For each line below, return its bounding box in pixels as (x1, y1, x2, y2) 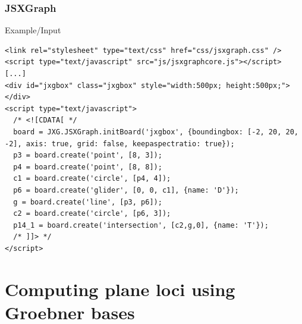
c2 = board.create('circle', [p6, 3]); (13, 209, 171, 218)
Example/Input (5, 24, 61, 36)
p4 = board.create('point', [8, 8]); (13, 162, 162, 171)
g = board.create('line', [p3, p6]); (13, 197, 162, 206)
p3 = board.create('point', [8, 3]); (13, 151, 162, 160)
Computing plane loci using (5, 276, 235, 301)
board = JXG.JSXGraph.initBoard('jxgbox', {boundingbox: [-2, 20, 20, (13, 127, 298, 136)
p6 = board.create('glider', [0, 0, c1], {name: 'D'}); (13, 185, 239, 194)
